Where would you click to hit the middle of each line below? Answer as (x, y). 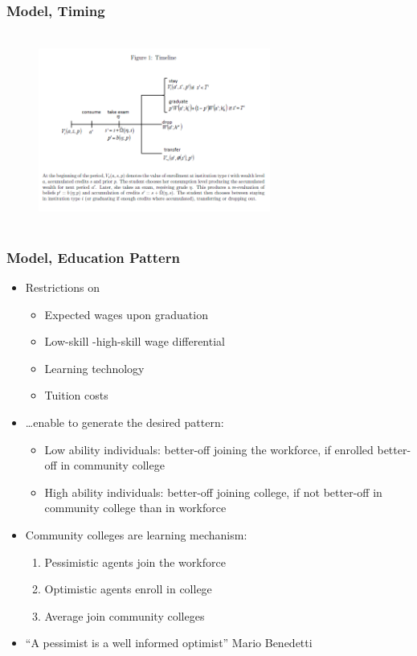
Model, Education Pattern (93, 257)
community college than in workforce (135, 508)
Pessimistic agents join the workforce (135, 562)
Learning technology (94, 368)
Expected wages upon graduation (126, 314)
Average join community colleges (125, 615)
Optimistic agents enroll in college (128, 589)
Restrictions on (62, 287)
